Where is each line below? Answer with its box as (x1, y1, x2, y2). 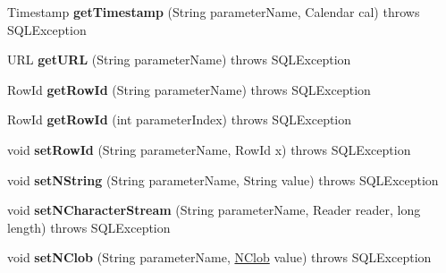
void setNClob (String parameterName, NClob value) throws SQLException (7, 248, 432, 267)
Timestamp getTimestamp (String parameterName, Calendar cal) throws (7, 3, 420, 21)
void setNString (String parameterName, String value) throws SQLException (7, 170, 439, 189)
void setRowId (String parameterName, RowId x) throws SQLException (7, 140, 411, 158)
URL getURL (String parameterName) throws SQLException (7, 50, 351, 69)
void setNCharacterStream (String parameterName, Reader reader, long (7, 200, 421, 219)
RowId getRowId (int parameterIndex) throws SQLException (7, 110, 352, 129)
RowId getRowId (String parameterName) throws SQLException (7, 80, 371, 98)
